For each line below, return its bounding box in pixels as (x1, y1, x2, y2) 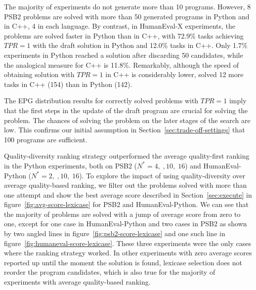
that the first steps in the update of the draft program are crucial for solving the (4, 105, 248, 115)
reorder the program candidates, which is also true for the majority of (4, 267, 215, 277)
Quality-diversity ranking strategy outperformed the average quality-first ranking (4, 151, 250, 161)
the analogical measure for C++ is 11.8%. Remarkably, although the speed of (4, 59, 239, 70)
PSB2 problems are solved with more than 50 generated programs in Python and (4, 11, 250, 21)
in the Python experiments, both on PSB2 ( (4, 160, 137, 170)
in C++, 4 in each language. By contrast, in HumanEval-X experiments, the (4, 21, 236, 31)
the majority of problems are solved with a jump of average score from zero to (4, 208, 241, 219)
